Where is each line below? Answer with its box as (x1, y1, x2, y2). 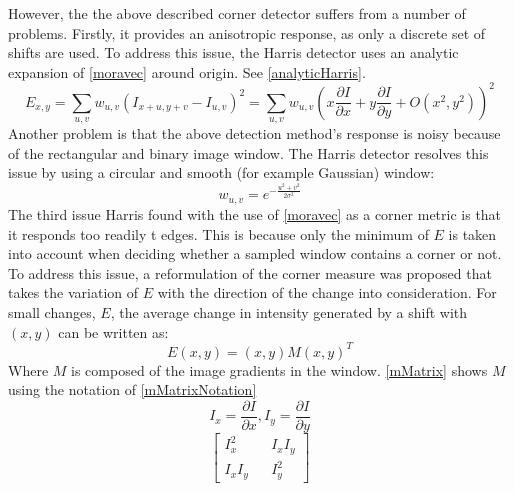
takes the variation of (8, 282, 139, 303)
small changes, (8, 301, 96, 322)
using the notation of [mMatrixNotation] (8, 379, 257, 400)
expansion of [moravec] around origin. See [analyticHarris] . (8, 61, 366, 82)
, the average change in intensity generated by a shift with (110, 301, 468, 322)
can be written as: (58, 321, 169, 342)
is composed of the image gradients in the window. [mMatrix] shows (71, 359, 488, 380)
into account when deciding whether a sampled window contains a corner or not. (8, 243, 502, 264)
